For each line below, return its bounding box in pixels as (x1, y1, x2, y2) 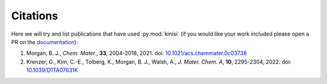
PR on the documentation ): (11, 38, 78, 45)
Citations (11, 9, 59, 22)
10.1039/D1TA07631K (26, 66, 78, 74)
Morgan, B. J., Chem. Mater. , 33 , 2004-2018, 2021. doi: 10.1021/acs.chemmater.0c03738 (26, 50, 247, 57)
